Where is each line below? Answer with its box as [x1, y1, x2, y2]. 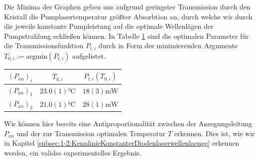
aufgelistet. [72, 50, 106, 61]
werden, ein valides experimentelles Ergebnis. [4, 147, 141, 158]
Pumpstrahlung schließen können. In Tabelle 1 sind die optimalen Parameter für [4, 30, 249, 41]
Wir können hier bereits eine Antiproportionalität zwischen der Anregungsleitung [4, 118, 252, 128]
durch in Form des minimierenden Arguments [98, 40, 238, 51]
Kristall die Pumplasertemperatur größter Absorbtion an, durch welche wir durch [4, 11, 253, 21]
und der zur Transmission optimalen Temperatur [16, 128, 166, 138]
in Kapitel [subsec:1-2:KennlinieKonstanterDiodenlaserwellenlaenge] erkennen [4, 138, 240, 148]
